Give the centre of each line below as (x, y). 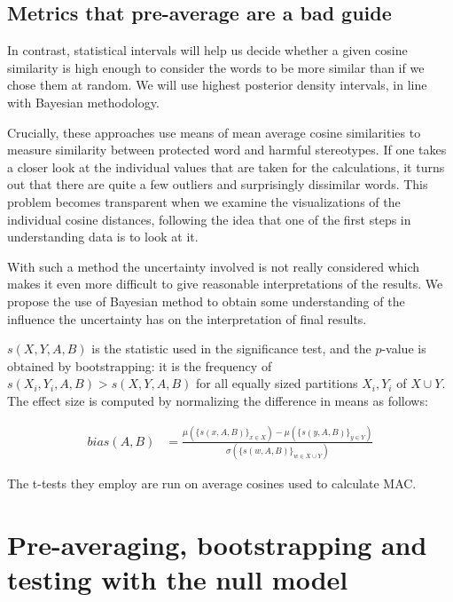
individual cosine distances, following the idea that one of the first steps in (209, 219)
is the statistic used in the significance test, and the (231, 349)
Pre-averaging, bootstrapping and (217, 544)
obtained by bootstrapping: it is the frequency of (140, 365)
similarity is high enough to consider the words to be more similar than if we (216, 67)
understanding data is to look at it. (103, 237)
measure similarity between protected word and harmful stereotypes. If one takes (227, 150)
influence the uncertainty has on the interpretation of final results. (187, 318)
